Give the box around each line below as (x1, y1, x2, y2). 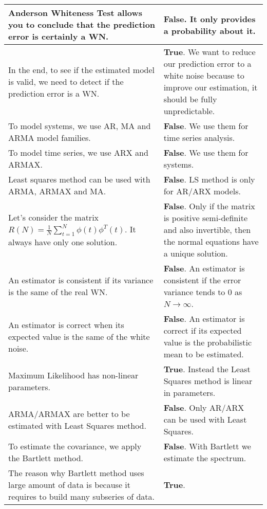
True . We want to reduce (163, 46, 256, 58)
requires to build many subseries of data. (8, 490, 155, 502)
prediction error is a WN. (8, 87, 100, 99)
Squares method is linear (163, 375, 253, 387)
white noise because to (163, 69, 244, 81)
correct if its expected (163, 324, 242, 336)
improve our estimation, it (163, 81, 258, 93)
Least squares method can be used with (8, 173, 150, 185)
